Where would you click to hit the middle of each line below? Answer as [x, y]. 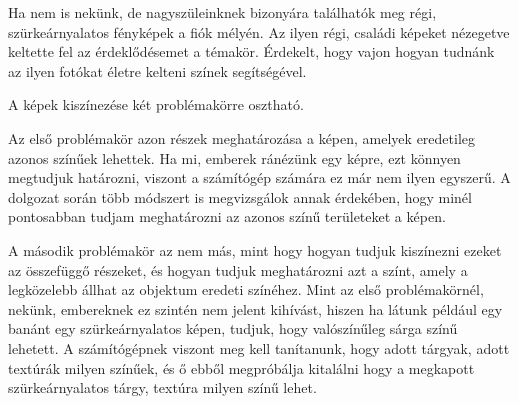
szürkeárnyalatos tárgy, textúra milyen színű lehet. [162, 387]
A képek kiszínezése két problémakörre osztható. [156, 104]
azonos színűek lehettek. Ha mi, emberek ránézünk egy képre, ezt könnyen [234, 157]
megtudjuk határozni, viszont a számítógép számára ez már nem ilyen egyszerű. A [259, 177]
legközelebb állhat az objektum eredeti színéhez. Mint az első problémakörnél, [246, 289]
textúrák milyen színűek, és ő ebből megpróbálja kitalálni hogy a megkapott [241, 367]
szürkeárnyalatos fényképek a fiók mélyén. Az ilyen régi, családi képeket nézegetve [259, 31]
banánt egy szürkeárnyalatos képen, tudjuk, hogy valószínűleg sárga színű [233, 328]
